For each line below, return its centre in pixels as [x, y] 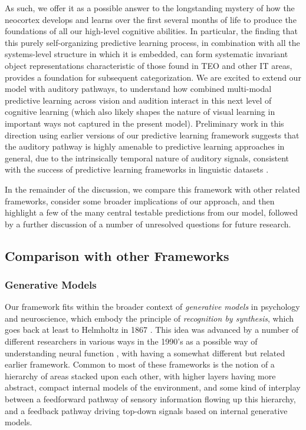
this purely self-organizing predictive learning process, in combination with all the [152, 42]
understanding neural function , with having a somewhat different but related [145, 353]
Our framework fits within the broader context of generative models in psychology [152, 307]
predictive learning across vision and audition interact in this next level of [138, 100]
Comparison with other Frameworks [117, 255]
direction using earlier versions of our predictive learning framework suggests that [152, 135]
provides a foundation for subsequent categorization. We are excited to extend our [153, 77]
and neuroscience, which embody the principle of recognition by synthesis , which [149, 318]
